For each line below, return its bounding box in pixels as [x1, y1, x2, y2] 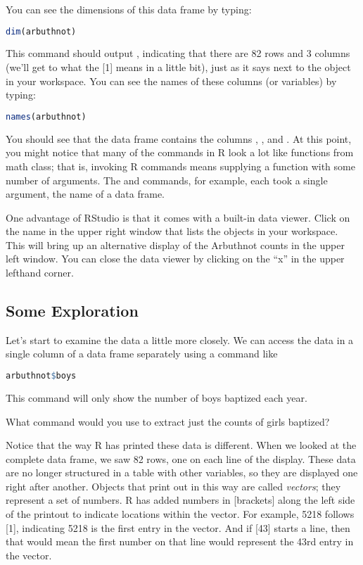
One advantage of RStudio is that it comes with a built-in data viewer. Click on [6, 210, 350, 224]
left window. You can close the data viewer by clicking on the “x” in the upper [6, 251, 345, 266]
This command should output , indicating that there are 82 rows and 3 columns [6, 46, 350, 61]
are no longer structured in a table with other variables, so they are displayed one [6, 465, 358, 480]
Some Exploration [6, 300, 139, 322]
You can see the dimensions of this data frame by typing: [6, 2, 252, 16]
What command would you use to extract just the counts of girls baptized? [6, 414, 330, 428]
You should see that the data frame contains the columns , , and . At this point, [6, 131, 352, 146]
